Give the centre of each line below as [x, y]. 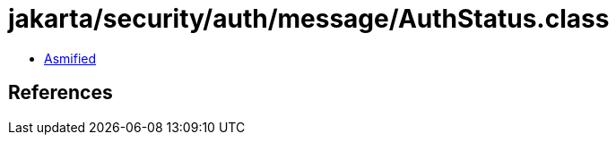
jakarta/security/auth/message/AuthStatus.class [309, 19]
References [61, 93]
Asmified [70, 58]
